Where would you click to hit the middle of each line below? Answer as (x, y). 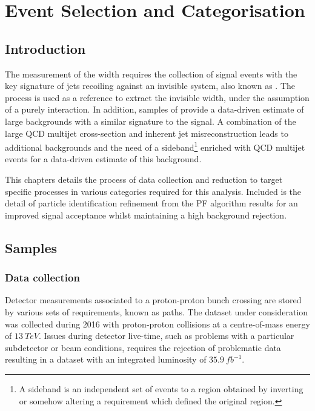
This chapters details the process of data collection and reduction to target (144, 179)
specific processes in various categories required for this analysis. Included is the (153, 191)
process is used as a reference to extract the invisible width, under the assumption (157, 97)
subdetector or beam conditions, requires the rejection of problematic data (143, 347)
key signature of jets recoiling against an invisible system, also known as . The (150, 86)
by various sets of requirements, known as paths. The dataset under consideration (157, 311)
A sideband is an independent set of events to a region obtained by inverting (161, 388)
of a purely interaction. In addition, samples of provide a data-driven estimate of (154, 109)
